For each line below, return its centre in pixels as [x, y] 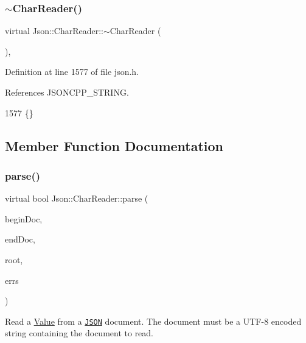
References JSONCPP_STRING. [67, 92]
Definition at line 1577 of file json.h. [72, 72]
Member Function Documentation [114, 145]
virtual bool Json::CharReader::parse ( [77, 198]
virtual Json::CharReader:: [54, 31]
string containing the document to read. [79, 333]
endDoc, [20, 239]
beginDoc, [24, 218]
